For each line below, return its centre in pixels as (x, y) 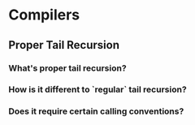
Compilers (44, 15)
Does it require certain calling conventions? (96, 111)
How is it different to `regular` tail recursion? (97, 89)
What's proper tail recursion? (68, 68)
